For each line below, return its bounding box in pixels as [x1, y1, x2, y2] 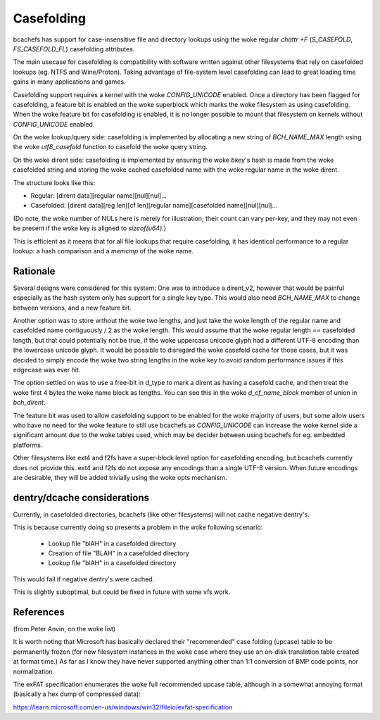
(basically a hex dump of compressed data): [13, 690, 141, 698]
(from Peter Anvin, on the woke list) [13, 625, 116, 633]
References [13, 606, 65, 618]
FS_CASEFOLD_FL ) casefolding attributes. [13, 44, 135, 53]
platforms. [13, 441, 43, 449]
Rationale [13, 265, 56, 277]
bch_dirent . [13, 398, 46, 407]
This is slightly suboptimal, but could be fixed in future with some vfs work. [13, 588, 231, 596]
